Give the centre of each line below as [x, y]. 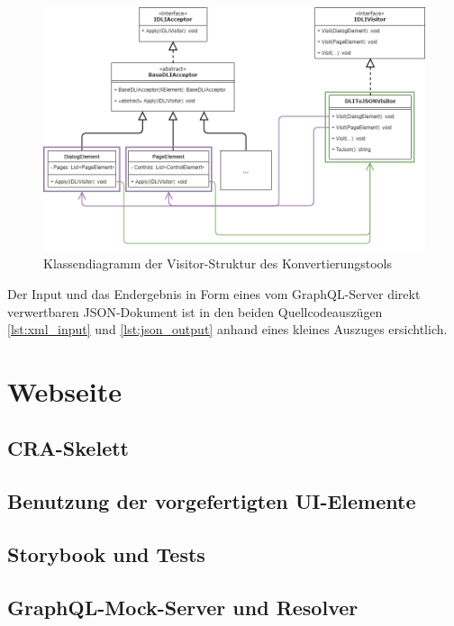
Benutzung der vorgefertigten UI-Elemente [212, 501]
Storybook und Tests [106, 554]
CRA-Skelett [68, 448]
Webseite [64, 390]
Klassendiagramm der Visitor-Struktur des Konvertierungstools [218, 263]
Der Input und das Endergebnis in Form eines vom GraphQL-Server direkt [214, 293]
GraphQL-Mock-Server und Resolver [183, 607]
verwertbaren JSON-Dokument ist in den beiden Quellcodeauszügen [195, 311]
